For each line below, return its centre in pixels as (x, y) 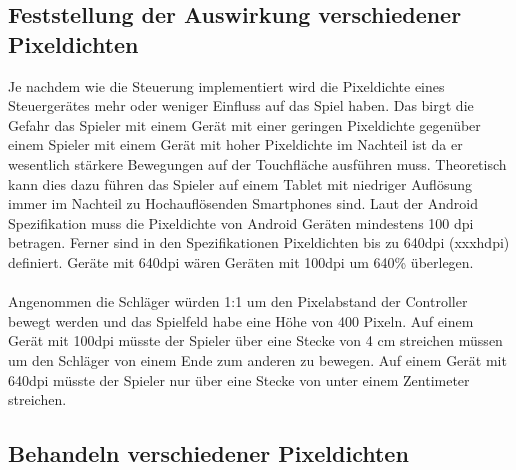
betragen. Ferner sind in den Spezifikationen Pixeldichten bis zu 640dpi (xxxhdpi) (259, 242)
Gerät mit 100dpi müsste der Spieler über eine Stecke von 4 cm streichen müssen (255, 340)
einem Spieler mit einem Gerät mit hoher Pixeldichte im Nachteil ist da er (235, 144)
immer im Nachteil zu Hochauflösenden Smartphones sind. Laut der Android (243, 203)
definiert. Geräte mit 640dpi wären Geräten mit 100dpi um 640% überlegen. (241, 261)
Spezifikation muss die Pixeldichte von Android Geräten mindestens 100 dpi (241, 222)
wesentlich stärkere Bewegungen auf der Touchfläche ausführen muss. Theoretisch (257, 163)
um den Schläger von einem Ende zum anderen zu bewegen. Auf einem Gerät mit (257, 359)
